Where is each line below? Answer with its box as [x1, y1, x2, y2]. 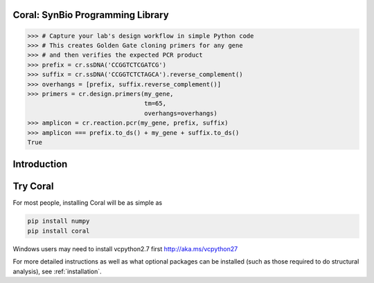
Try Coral [12, 181, 54, 192]
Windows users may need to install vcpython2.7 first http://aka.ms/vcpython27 [12, 244, 238, 253]
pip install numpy [27, 217, 90, 225]
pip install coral [27, 227, 90, 235]
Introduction [12, 158, 68, 170]
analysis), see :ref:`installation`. [12, 267, 102, 275]
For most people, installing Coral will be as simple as [12, 199, 163, 207]
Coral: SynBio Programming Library [12, 9, 169, 21]
